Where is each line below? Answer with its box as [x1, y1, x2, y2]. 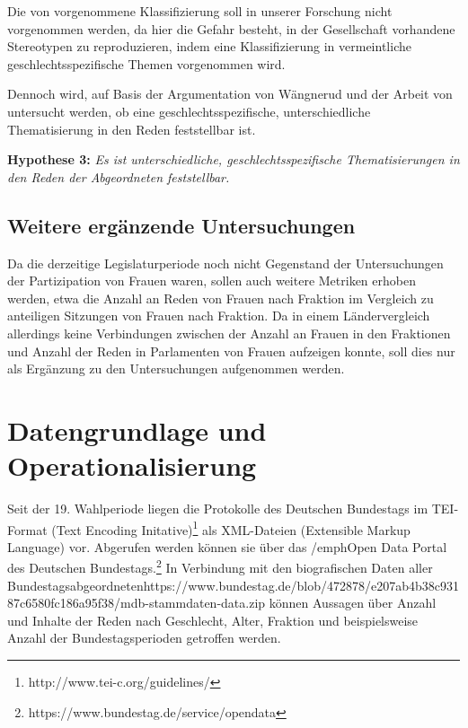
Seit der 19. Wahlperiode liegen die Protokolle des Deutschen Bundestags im [7, 499, 428, 518]
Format [7, 520, 48, 539]
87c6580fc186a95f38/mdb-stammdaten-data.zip [7, 593, 266, 612]
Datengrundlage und [7, 411, 267, 448]
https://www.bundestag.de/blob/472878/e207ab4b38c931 [143, 575, 460, 594]
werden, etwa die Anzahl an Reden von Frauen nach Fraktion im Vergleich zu [7, 288, 434, 307]
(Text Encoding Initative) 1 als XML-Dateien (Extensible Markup [51, 517, 411, 539]
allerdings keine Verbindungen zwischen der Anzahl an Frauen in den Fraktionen [7, 323, 451, 342]
